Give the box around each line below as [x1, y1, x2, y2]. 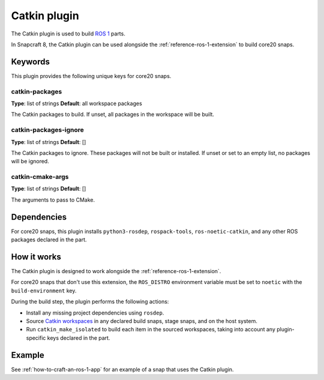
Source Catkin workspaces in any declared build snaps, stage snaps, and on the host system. [26, 317, 257, 324]
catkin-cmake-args [11, 173, 69, 181]
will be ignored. [11, 158, 49, 165]
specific [26, 334, 46, 342]
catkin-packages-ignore [11, 126, 84, 134]
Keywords [11, 56, 50, 67]
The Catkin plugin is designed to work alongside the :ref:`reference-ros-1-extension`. [11, 268, 221, 275]
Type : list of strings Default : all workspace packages [11, 100, 142, 107]
